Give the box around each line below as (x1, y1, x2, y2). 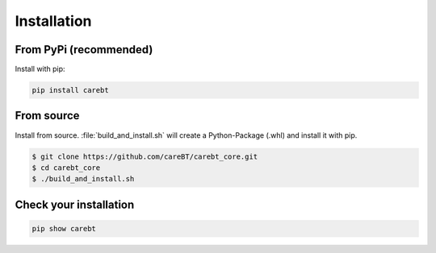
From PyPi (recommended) (15, 43, 153, 56)
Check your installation (15, 197, 135, 211)
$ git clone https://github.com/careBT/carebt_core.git (31, 151, 258, 161)
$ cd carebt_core (31, 163, 101, 172)
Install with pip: (15, 64, 65, 74)
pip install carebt (31, 85, 109, 95)
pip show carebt (31, 224, 97, 233)
